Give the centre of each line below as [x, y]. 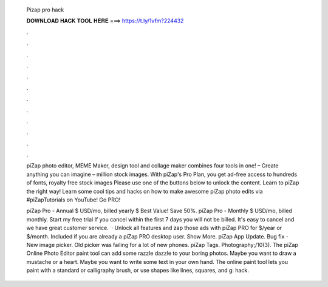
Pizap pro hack [45, 10]
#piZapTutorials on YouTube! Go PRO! [73, 200]
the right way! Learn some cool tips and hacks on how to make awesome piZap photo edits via [145, 191]
